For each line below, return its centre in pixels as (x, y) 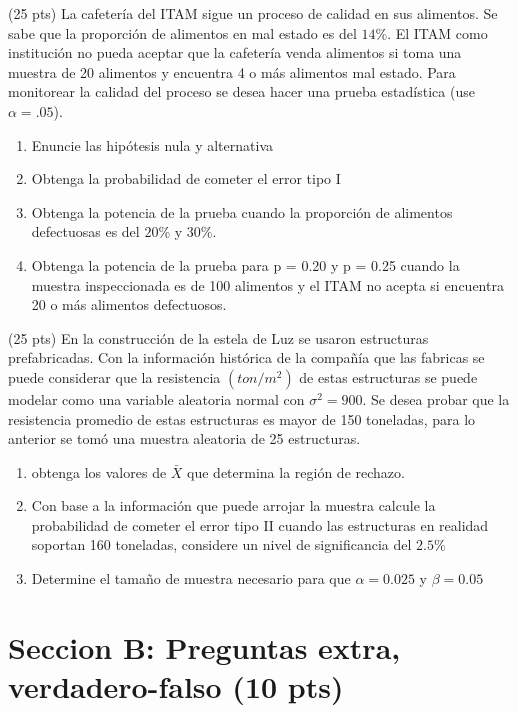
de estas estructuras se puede (388, 376)
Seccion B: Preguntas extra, (204, 646)
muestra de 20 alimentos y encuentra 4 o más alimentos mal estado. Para (232, 71)
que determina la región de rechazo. (296, 471)
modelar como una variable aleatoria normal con (156, 398)
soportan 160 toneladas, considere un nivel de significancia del (221, 544)
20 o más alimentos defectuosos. (129, 304)
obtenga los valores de (99, 471)
